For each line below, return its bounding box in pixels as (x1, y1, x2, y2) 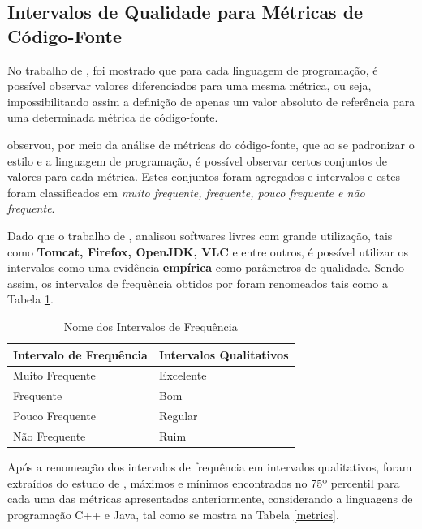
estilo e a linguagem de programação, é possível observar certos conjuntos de (7, 152, 388, 169)
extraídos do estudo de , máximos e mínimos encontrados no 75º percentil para (7, 474, 400, 491)
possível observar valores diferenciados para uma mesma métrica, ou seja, (7, 77, 372, 94)
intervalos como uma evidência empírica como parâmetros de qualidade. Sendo (7, 259, 405, 276)
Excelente (158, 367, 207, 384)
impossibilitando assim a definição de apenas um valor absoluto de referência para (7, 92, 416, 110)
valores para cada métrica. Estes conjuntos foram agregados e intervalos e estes (7, 168, 400, 185)
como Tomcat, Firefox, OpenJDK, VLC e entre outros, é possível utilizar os (7, 243, 409, 260)
